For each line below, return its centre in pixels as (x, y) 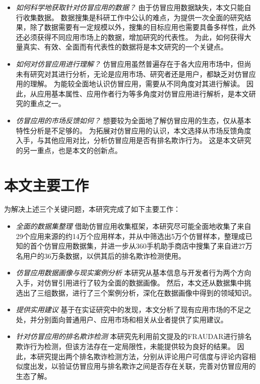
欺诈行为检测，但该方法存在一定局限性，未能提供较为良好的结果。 (125, 346)
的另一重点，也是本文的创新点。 (69, 150)
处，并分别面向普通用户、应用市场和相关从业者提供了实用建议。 (122, 319)
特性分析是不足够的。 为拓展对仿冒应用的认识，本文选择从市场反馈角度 (134, 130)
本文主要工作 (47, 185)
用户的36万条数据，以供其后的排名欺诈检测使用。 (104, 255)
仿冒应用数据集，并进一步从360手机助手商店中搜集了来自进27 (145, 246)
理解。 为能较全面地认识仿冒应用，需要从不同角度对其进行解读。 (137, 84)
